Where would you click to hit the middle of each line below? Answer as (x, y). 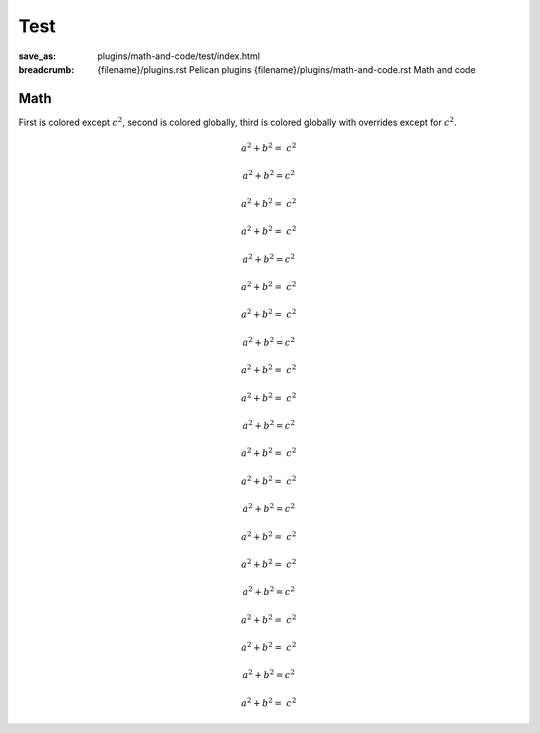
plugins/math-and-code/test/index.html (178, 56)
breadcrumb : (46, 69)
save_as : (37, 56)
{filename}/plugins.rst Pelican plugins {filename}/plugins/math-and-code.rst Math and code (286, 69)
